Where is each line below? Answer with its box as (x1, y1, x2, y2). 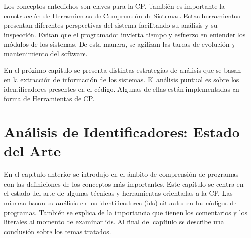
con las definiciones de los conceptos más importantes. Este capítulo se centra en (4, 178, 244, 188)
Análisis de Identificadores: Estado (4, 122, 240, 142)
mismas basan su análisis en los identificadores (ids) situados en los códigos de (4, 198, 237, 208)
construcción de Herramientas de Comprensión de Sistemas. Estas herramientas (4, 10, 240, 20)
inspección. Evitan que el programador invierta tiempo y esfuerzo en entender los (4, 29, 246, 39)
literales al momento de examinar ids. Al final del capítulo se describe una (4, 217, 224, 227)
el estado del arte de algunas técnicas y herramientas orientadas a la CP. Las (4, 188, 233, 198)
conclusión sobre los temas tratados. (4, 226, 111, 236)
